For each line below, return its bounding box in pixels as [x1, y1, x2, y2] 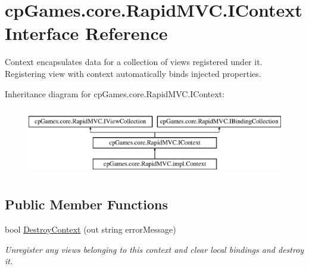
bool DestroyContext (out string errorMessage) [5, 223, 176, 236]
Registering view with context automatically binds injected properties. [5, 67, 261, 79]
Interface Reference [5, 21, 168, 45]
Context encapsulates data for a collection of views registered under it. [5, 55, 263, 68]
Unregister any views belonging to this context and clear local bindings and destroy [5, 243, 304, 255]
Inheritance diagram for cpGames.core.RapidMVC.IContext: [5, 87, 225, 100]
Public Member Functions [5, 195, 168, 214]
